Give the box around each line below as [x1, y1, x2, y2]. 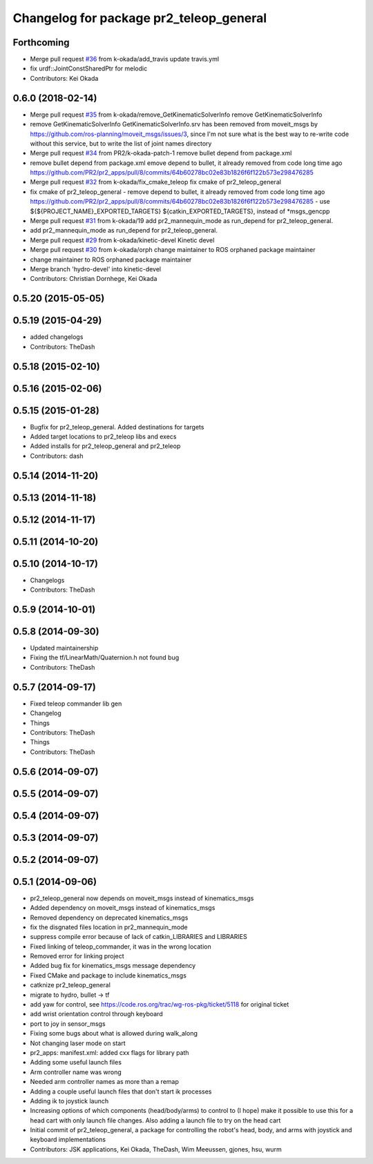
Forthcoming [12, 37, 70, 48]
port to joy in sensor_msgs [30, 1019, 106, 1028]
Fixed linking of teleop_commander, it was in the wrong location [30, 942, 211, 951]
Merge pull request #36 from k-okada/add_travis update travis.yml [30, 55, 220, 64]
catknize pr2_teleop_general [30, 981, 111, 989]
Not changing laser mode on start [30, 1039, 126, 1047]
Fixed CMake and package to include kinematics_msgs [30, 971, 186, 980]
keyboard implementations [30, 1136, 106, 1144]
